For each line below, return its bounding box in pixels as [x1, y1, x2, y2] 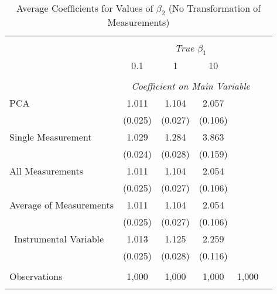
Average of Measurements [9, 198, 114, 212]
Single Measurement [9, 130, 92, 144]
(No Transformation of [168, 1, 261, 15]
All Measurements [9, 164, 83, 178]
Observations [9, 269, 63, 283]
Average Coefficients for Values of [16, 1, 153, 15]
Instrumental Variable [14, 232, 104, 246]
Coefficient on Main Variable [131, 79, 250, 93]
